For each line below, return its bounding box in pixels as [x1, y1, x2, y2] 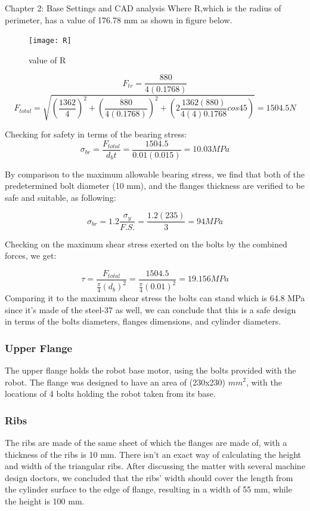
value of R [29, 53, 66, 66]
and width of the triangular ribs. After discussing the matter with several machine [5, 460, 305, 472]
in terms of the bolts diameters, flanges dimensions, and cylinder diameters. [5, 315, 281, 328]
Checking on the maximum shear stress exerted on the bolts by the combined [5, 237, 287, 250]
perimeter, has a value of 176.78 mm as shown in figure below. [5, 13, 232, 26]
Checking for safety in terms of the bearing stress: [5, 128, 187, 140]
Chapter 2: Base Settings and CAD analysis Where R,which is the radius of [5, 2, 281, 14]
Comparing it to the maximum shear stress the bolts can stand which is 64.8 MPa [5, 291, 305, 304]
